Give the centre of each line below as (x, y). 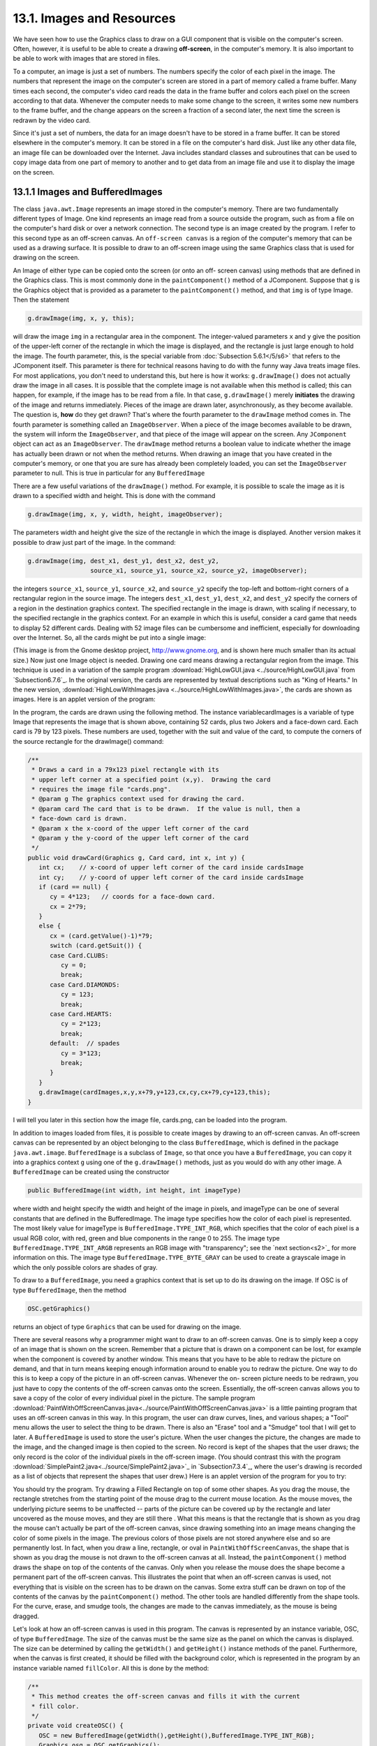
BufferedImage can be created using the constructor (91, 1172)
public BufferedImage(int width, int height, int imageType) (134, 1190)
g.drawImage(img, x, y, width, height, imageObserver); (125, 514)
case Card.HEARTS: (81, 1014)
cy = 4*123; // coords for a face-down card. (133, 897)
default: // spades (85, 1043)
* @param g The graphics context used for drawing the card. (138, 799)
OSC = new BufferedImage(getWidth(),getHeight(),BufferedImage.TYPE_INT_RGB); (177, 1735)
